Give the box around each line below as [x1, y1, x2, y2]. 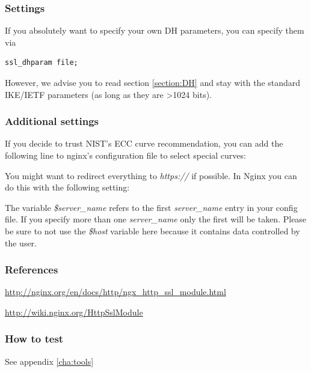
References [5, 262, 58, 277]
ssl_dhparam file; [5, 58, 78, 67]
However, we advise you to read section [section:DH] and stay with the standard [5, 76, 301, 88]
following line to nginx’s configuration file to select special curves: [5, 149, 246, 161]
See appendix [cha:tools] [5, 355, 94, 367]
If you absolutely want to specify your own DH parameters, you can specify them [5, 24, 304, 37]
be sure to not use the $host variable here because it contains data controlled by [5, 224, 300, 237]
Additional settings [5, 114, 99, 129]
